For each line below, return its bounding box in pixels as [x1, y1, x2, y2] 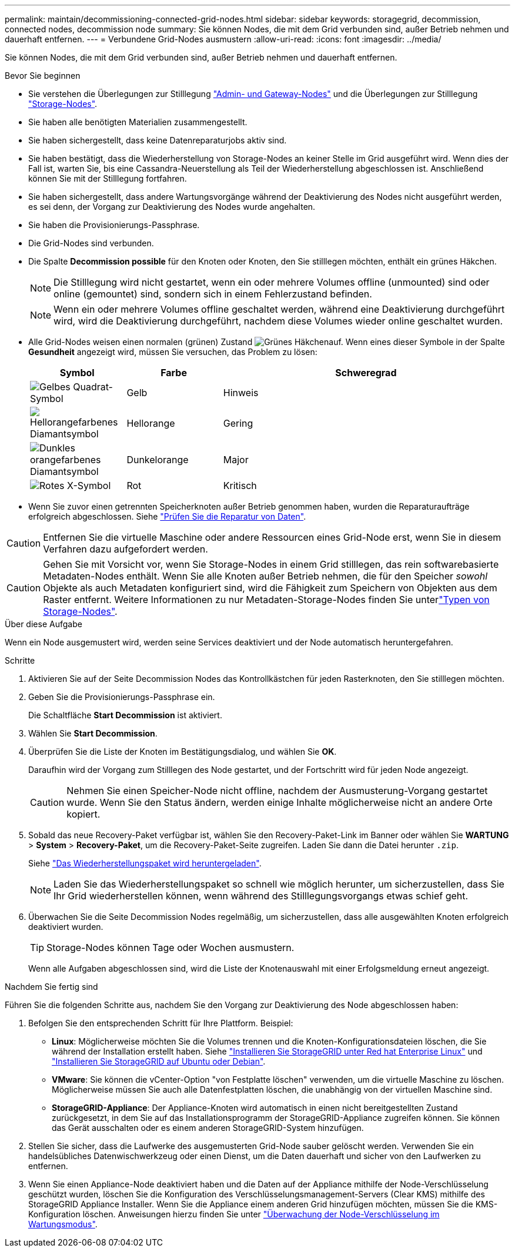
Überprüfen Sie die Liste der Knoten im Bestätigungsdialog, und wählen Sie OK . [28, 746, 337, 756]
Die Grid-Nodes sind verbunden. [28, 238, 154, 248]
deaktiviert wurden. [28, 922, 103, 932]
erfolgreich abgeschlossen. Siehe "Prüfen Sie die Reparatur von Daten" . [28, 511, 306, 521]
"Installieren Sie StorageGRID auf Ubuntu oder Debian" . [52, 1056, 266, 1066]
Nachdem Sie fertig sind [5, 982, 98, 992]
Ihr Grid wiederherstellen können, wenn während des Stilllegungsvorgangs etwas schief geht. [53, 890, 469, 902]
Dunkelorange [126, 454, 189, 466]
